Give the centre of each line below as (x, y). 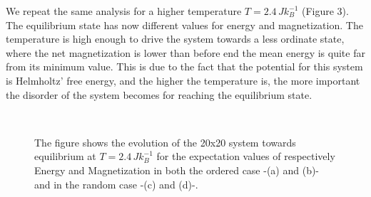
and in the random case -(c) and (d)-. (116, 184)
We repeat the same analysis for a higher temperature (124, 11)
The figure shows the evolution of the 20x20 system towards (165, 142)
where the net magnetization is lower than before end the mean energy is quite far (185, 52)
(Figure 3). (325, 11)
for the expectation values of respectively (246, 156)
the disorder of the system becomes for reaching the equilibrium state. (159, 94)
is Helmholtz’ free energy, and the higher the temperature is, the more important (183, 80)
